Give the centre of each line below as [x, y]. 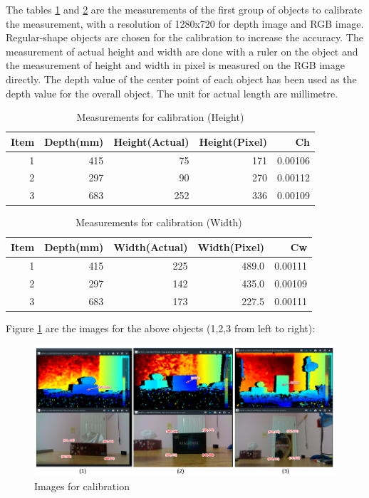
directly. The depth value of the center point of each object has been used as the [181, 79]
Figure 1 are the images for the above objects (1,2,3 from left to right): [161, 328]
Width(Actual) [151, 247]
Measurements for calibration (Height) [160, 117]
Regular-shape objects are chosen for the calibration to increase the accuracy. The [184, 37]
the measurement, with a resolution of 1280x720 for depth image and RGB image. [185, 23]
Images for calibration [82, 486]
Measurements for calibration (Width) [159, 222]
